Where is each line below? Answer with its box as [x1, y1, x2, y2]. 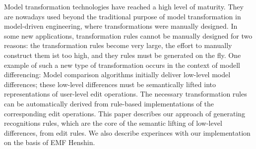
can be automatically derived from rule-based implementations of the [4, 98, 214, 108]
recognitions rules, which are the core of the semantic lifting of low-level [4, 118, 222, 128]
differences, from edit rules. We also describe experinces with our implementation [4, 127, 251, 138]
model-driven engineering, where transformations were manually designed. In [4, 21, 238, 31]
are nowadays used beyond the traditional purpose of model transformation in [4, 11, 241, 21]
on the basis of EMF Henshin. [4, 137, 95, 148]
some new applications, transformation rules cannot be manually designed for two [4, 30, 253, 41]
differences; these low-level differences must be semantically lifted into [4, 79, 216, 89]
